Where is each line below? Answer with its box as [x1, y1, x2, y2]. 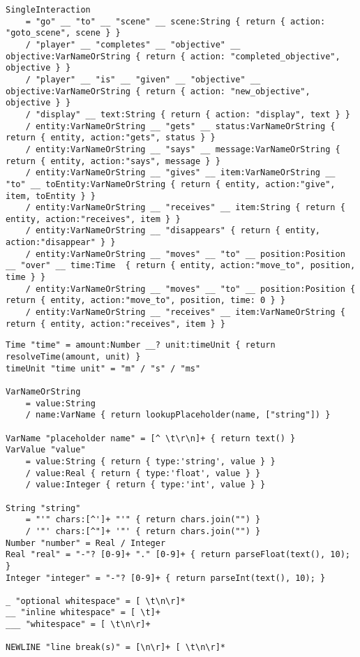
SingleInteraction [6, 5, 91, 15]
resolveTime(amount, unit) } [6, 352, 141, 362]
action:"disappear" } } [6, 237, 116, 248]
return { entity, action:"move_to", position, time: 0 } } [6, 295, 285, 306]
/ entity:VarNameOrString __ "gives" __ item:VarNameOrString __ [25, 168, 336, 178]
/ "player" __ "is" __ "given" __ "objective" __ [25, 74, 261, 84]
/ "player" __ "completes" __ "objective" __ [25, 39, 241, 50]
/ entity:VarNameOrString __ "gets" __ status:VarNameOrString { [25, 121, 336, 131]
